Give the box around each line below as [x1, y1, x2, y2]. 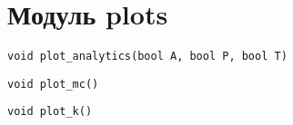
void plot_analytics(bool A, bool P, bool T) [7, 50, 288, 63]
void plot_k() [7, 105, 93, 119]
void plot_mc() [7, 77, 99, 91]
